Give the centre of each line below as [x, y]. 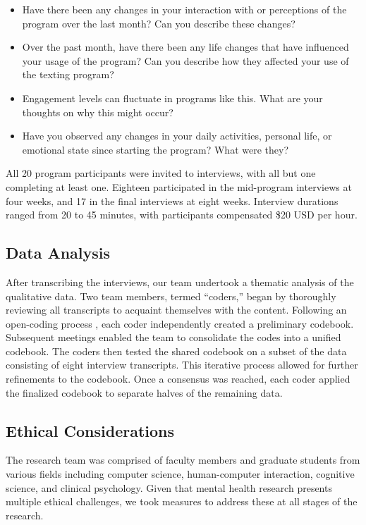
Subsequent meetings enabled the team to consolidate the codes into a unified [173, 337]
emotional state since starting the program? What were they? [155, 149]
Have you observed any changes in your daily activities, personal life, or [177, 136]
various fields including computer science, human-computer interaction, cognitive [180, 474]
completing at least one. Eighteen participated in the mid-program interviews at [179, 186]
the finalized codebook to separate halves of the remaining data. [144, 392]
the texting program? [68, 74]
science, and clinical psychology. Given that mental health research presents [169, 487]
